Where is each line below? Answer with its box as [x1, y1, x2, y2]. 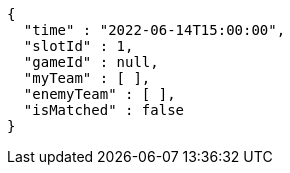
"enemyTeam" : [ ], [23, 86, 176, 102]
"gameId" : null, [23, 54, 159, 70]
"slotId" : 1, [23, 38, 134, 54]
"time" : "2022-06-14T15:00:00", [23, 22, 286, 38]
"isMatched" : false [23, 102, 185, 118]
